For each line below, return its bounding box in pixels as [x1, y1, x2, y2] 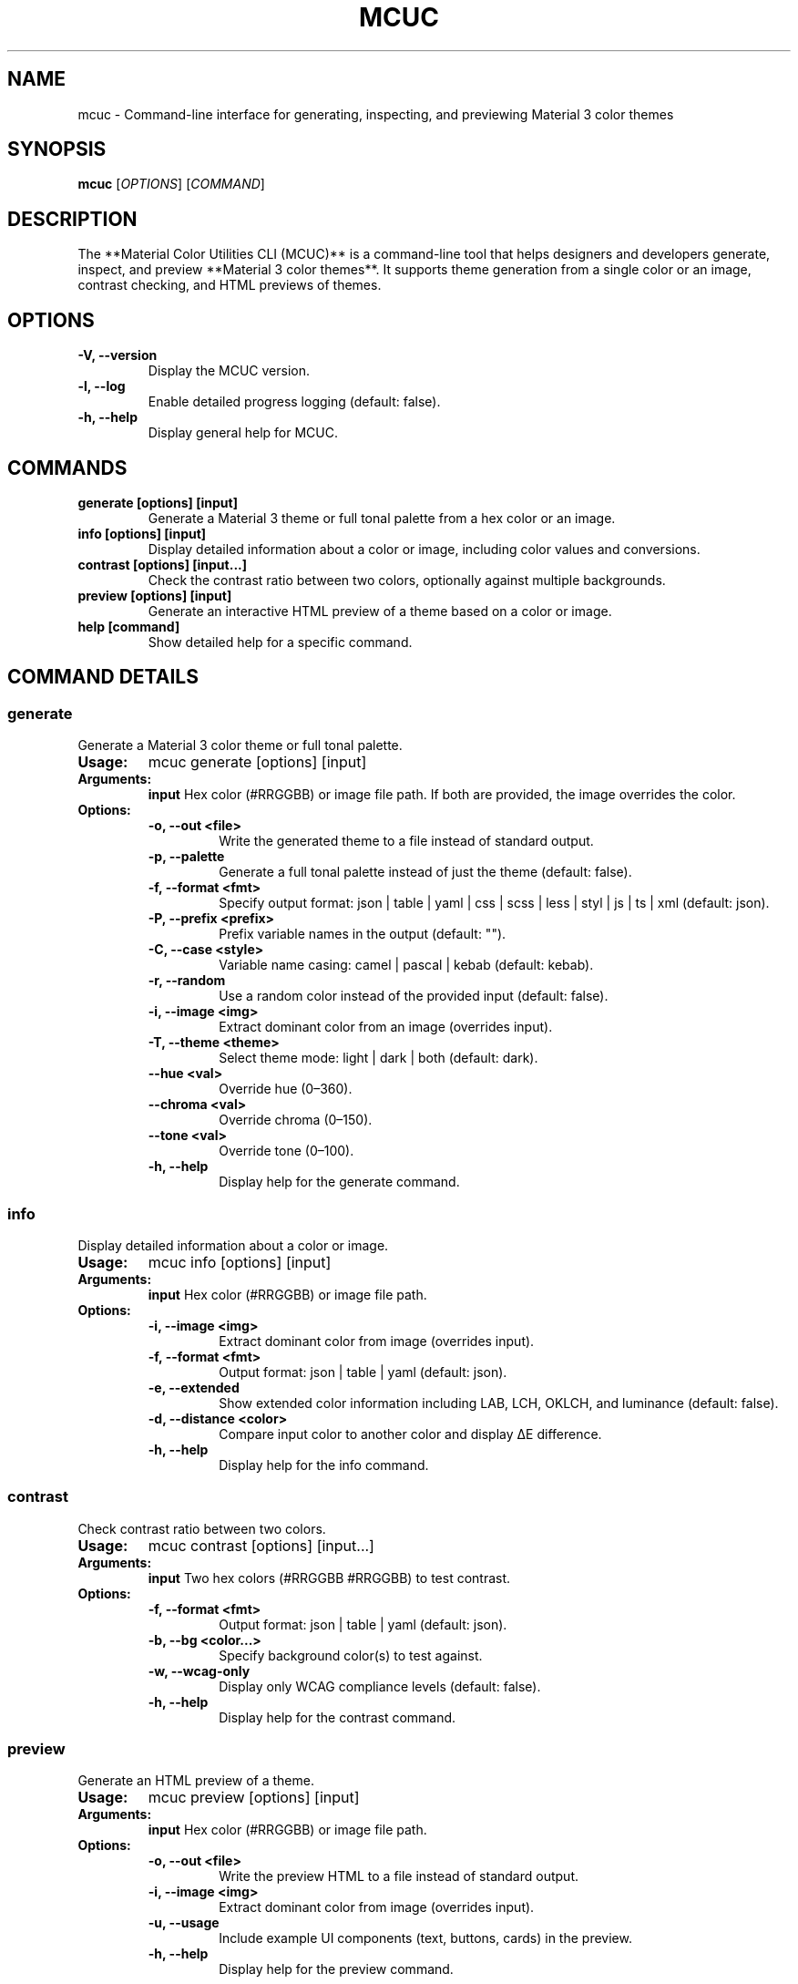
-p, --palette [148, 848, 225, 865]
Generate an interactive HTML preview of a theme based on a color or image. [148, 602, 612, 619]
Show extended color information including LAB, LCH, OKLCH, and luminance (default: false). [219, 1394, 779, 1411]
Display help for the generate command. [219, 1174, 460, 1190]
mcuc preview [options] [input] [148, 1788, 360, 1807]
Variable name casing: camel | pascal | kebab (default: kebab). [219, 957, 594, 973]
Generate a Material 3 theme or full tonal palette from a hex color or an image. [148, 509, 616, 526]
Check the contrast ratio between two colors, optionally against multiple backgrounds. [148, 571, 666, 588]
